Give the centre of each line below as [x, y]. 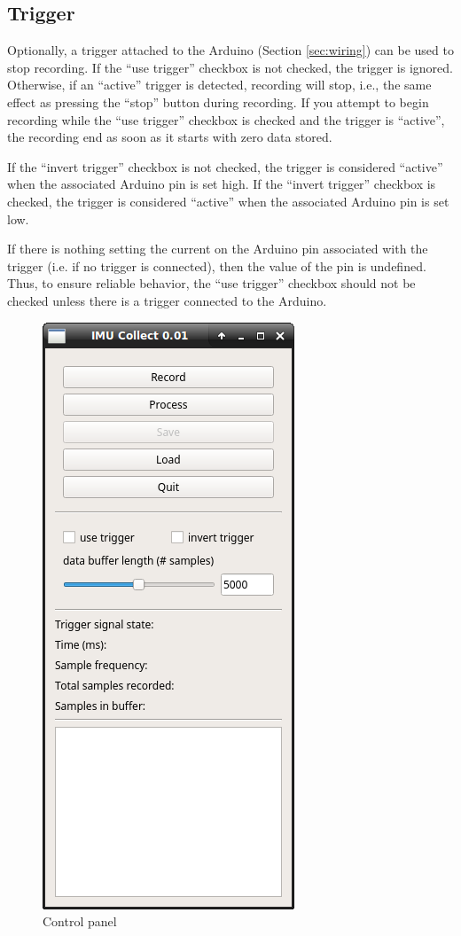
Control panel [80, 921]
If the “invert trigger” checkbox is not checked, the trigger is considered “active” [225, 166]
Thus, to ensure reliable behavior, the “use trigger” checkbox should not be [211, 283]
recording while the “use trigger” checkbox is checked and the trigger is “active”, [226, 119]
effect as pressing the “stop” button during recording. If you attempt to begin [218, 101]
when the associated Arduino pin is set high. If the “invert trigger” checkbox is [222, 184]
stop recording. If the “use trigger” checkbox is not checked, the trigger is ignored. [230, 67]
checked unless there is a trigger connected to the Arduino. [167, 300]
